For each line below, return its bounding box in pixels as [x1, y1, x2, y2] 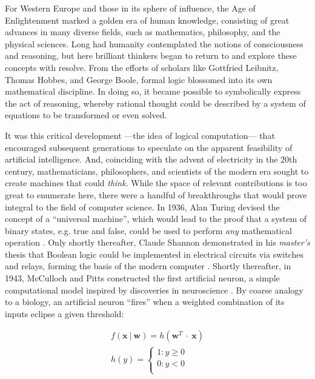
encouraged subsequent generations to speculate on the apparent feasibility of [5, 141, 293, 153]
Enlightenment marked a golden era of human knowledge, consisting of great [5, 13, 290, 26]
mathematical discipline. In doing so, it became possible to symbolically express [5, 85, 301, 98]
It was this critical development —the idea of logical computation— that [5, 129, 275, 141]
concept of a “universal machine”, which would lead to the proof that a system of [5, 212, 307, 225]
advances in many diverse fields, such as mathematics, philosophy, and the [5, 25, 280, 38]
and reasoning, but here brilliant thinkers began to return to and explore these [5, 49, 297, 62]
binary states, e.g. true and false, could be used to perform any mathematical [5, 224, 292, 236]
